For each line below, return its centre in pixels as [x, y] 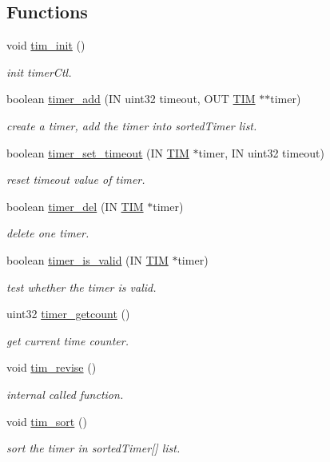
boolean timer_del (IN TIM [75, 206]
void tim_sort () [47, 421]
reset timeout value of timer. [76, 179]
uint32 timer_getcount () [68, 314]
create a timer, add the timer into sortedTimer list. [132, 125]
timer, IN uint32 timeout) [261, 152]
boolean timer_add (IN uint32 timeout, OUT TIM [131, 99]
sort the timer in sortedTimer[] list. [93, 448]
